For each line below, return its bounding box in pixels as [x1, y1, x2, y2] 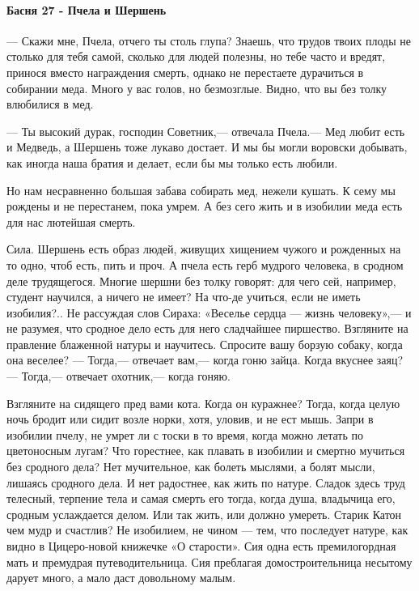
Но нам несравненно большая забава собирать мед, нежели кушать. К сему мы [6, 181, 396, 198]
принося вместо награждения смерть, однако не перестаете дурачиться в [6, 63, 364, 80]
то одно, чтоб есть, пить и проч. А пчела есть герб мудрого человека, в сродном [6, 256, 404, 273]
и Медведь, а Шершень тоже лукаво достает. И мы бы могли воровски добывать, [6, 138, 408, 155]
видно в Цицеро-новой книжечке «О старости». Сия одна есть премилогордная [6, 538, 396, 555]
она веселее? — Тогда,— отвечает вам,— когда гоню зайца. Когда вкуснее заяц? [6, 351, 404, 368]
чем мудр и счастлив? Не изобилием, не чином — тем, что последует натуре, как [6, 521, 408, 538]
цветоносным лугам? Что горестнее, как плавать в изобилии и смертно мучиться [6, 442, 405, 459]
